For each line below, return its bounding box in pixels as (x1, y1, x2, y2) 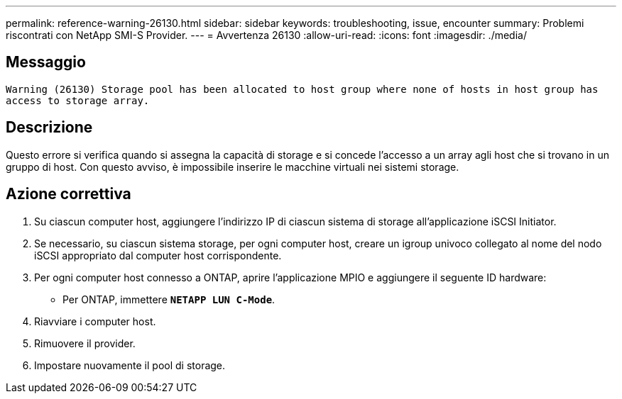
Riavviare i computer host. (34, 315, 156, 327)
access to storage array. (6, 94, 150, 106)
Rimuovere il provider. (34, 337, 136, 349)
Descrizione (6, 118, 93, 137)
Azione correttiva (6, 185, 131, 203)
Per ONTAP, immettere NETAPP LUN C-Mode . (62, 293, 275, 305)
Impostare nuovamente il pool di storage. (34, 359, 226, 371)
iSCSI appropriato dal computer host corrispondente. (34, 249, 282, 262)
